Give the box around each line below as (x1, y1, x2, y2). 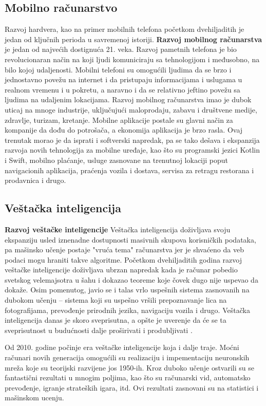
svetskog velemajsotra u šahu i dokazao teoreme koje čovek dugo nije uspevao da (5, 274, 258, 285)
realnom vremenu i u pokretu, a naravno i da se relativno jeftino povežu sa (5, 84, 240, 95)
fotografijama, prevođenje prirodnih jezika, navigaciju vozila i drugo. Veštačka (5, 304, 250, 315)
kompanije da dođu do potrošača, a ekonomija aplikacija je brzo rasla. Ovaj (5, 124, 243, 135)
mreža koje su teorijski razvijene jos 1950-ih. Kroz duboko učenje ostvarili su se (5, 362, 254, 373)
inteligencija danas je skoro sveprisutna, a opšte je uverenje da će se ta (5, 315, 226, 325)
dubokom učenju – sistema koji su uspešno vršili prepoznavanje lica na (5, 294, 227, 305)
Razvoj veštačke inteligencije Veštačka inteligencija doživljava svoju (5, 224, 231, 234)
